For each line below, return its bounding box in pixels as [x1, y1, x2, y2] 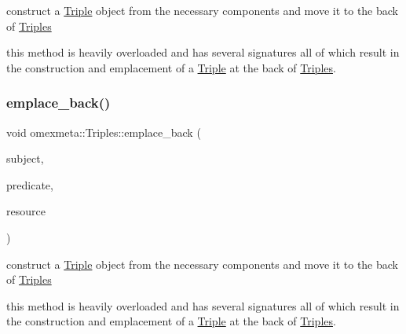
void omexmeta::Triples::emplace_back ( [6, 123, 201, 140]
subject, [6, 150, 44, 167]
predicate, [6, 176, 53, 193]
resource [6, 203, 46, 219]
